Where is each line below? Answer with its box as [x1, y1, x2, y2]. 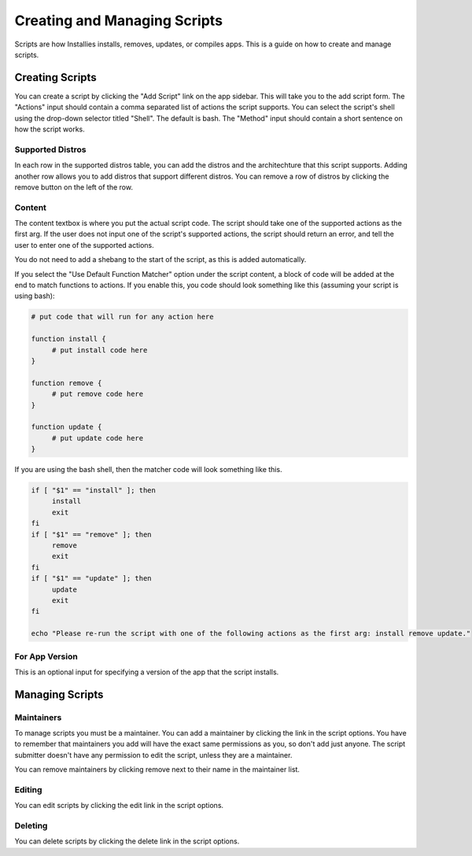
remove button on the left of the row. [14, 182, 134, 192]
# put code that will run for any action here [31, 312, 214, 322]
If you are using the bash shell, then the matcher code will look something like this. [14, 465, 282, 474]
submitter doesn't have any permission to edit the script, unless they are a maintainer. [14, 750, 293, 759]
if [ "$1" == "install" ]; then [31, 486, 157, 495]
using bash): [14, 291, 55, 301]
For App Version [14, 651, 78, 662]
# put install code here [51, 345, 148, 354]
